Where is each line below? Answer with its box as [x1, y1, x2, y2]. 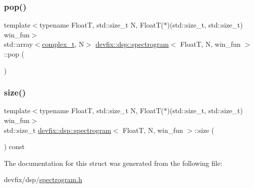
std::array [4, 39, 33, 49]
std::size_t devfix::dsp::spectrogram [4, 125, 111, 135]
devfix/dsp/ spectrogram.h [4, 174, 82, 185]
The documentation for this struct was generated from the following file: [4, 157, 222, 168]
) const [4, 141, 25, 152]
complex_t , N [42, 39, 84, 49]
